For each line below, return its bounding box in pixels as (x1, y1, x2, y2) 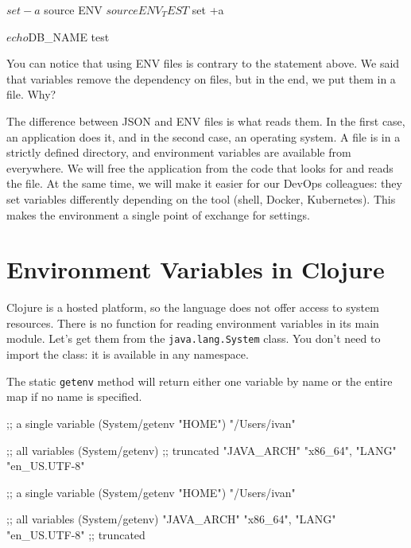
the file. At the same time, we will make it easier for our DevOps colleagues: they (6, 175, 402, 192)
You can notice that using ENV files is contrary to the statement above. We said (6, 55, 400, 72)
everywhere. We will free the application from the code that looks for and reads (6, 159, 394, 176)
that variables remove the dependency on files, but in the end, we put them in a (6, 70, 396, 87)
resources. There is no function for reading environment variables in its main (6, 314, 379, 331)
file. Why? (6, 86, 56, 103)
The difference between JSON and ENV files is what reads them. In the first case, (6, 112, 405, 129)
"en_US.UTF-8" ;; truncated (6, 526, 145, 542)
